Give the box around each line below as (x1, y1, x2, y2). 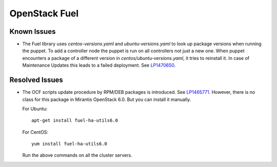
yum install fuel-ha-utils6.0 (31, 141, 108, 147)
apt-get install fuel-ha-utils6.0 (31, 118, 118, 123)
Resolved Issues (9, 76, 64, 85)
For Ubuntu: (22, 106, 48, 112)
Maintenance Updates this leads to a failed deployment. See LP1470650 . (22, 62, 176, 69)
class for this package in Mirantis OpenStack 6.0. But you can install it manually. (22, 96, 191, 102)
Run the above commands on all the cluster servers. (22, 152, 133, 158)
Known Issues (9, 27, 56, 36)
